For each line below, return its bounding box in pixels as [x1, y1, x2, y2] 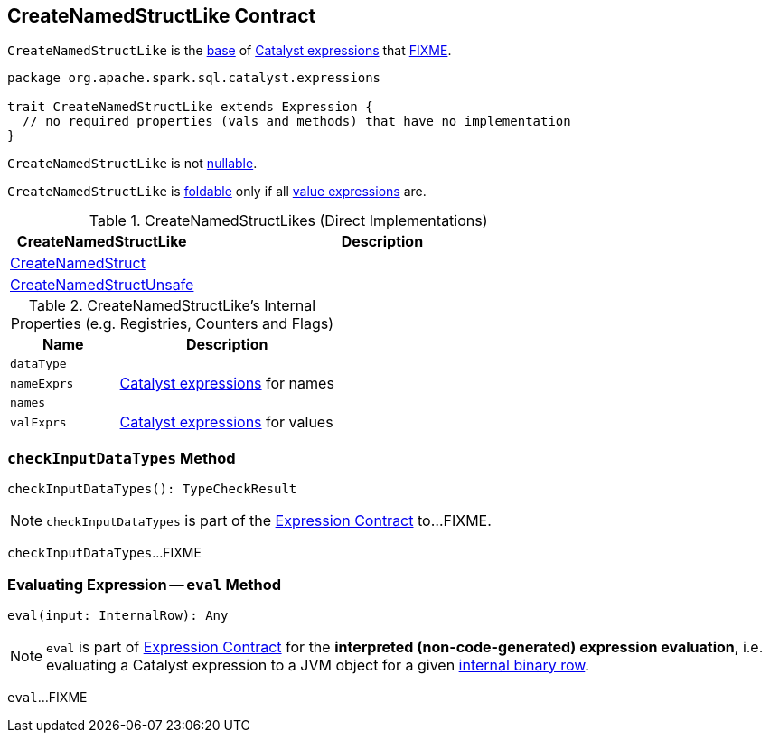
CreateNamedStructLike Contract [7, 5, 316, 27]
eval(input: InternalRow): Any [7, 607, 229, 623]
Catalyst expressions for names [119, 374, 334, 393]
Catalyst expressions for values [119, 413, 333, 432]
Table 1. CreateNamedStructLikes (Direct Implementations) [89, 211, 488, 230]
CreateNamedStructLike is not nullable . [7, 155, 258, 172]
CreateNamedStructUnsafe [10, 276, 194, 295]
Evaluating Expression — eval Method [7, 575, 282, 594]
